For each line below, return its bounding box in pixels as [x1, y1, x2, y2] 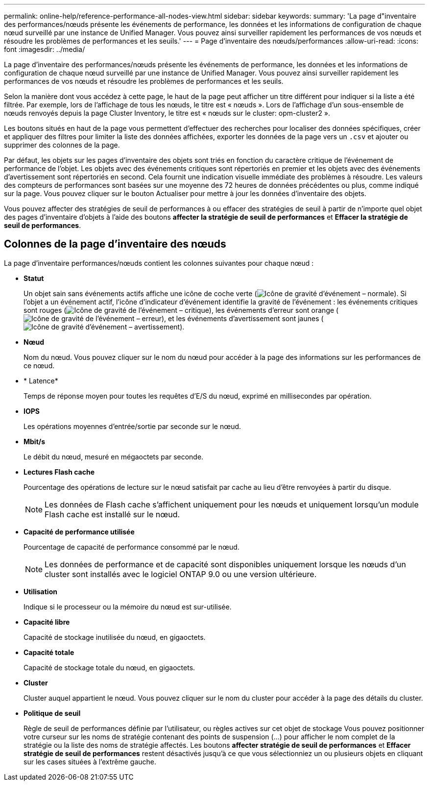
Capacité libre [24, 617, 70, 626]
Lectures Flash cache [24, 467, 95, 476]
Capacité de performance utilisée [24, 527, 135, 536]
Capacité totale [24, 648, 74, 657]
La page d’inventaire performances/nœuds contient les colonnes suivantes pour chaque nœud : [4, 258, 314, 267]
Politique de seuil [24, 709, 81, 717]
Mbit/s [24, 437, 46, 446]
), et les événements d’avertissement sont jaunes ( [161, 314, 324, 323]
